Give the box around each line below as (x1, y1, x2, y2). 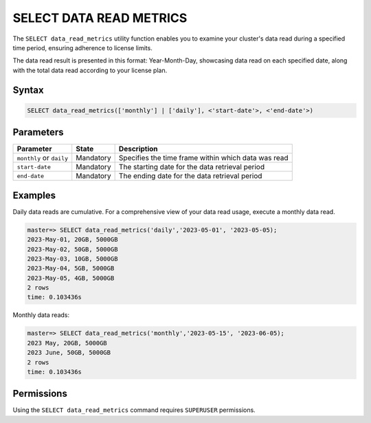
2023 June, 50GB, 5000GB (27, 349, 111, 357)
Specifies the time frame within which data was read (118, 153, 289, 163)
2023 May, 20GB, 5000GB (27, 339, 108, 347)
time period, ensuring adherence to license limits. (12, 43, 153, 52)
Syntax (12, 84, 44, 96)
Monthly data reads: (12, 311, 70, 319)
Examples (12, 189, 56, 201)
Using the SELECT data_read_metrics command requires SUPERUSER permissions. (12, 406, 256, 414)
